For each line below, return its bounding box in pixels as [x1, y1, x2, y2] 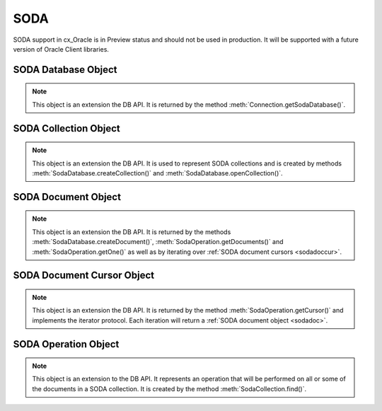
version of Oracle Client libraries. [13, 45, 110, 53]
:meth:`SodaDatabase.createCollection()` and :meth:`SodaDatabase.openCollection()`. [32, 168, 283, 177]
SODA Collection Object [13, 122, 120, 134]
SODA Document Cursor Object [13, 270, 155, 282]
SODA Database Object [13, 64, 117, 76]
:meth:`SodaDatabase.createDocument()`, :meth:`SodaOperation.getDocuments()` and [32, 238, 284, 246]
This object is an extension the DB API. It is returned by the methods [32, 227, 231, 236]
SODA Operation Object [13, 338, 120, 350]
